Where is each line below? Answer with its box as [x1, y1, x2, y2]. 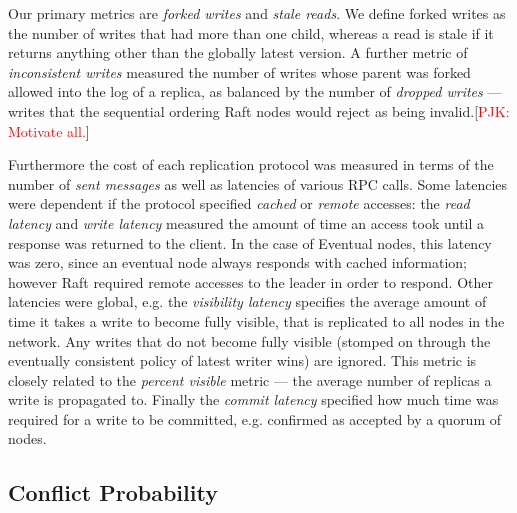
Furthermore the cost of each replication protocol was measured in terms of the [8, 154, 494, 175]
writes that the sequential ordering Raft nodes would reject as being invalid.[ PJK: [8, 100, 510, 121]
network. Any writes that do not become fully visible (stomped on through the [8, 330, 491, 351]
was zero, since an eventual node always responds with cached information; [8, 252, 467, 273]
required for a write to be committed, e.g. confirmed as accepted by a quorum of [8, 408, 502, 429]
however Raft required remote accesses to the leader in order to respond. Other [8, 271, 493, 292]
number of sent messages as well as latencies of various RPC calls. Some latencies [8, 173, 508, 194]
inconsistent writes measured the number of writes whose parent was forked [8, 61, 471, 82]
